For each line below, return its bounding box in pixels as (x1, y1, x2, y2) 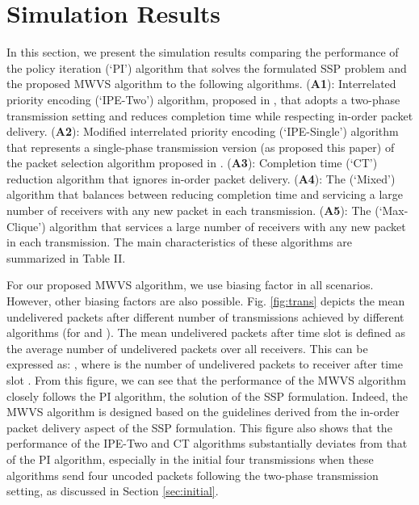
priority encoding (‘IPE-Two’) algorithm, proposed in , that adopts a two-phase (6, 90, 400, 107)
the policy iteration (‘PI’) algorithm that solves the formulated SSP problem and (6, 59, 407, 76)
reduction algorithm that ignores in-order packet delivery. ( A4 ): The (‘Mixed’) (6, 170, 396, 187)
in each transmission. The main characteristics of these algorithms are (6, 234, 353, 250)
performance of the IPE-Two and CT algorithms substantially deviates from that (6, 435, 408, 452)
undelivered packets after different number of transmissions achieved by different (6, 308, 404, 325)
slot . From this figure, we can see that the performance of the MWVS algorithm (6, 372, 406, 388)
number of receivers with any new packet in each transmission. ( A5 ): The (6, 202, 371, 219)
